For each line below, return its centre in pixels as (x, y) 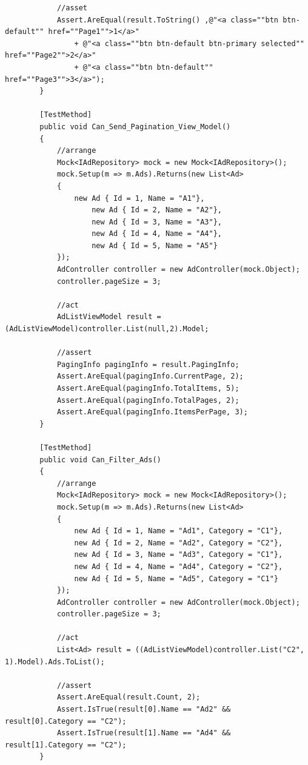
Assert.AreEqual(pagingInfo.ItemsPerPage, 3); (152, 412)
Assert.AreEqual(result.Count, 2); (129, 697)
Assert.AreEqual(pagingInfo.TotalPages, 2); (148, 400)
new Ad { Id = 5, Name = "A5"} (155, 245)
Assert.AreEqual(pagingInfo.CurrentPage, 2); (150, 376)
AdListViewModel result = (109, 317)
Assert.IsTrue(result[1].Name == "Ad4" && (144, 733)
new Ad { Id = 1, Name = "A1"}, (139, 198)
